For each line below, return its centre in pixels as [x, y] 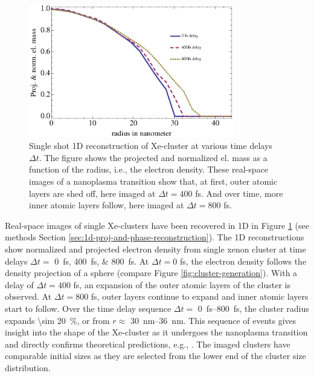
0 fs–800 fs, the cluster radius [253, 308]
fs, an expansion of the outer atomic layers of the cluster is [182, 284]
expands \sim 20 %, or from [57, 320]
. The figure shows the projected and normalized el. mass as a [153, 157]
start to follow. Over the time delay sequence [88, 308]
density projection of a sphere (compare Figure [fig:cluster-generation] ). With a [151, 273]
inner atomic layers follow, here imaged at [107, 205]
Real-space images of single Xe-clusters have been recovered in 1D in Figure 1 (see [157, 225]
